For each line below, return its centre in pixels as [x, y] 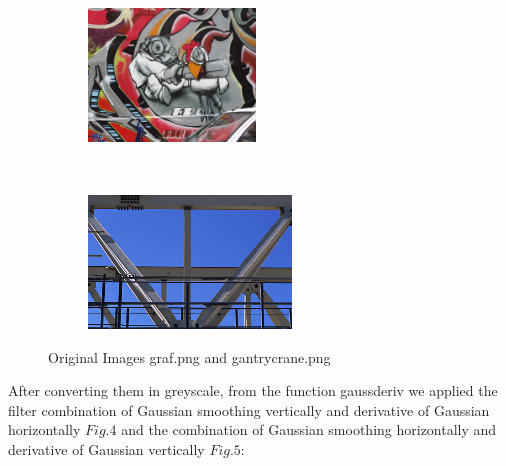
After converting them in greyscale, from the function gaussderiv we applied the [253, 390]
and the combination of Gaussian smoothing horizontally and [309, 429]
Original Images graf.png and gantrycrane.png [189, 356]
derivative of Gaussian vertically [106, 448]
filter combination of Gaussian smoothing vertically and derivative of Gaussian [249, 409]
